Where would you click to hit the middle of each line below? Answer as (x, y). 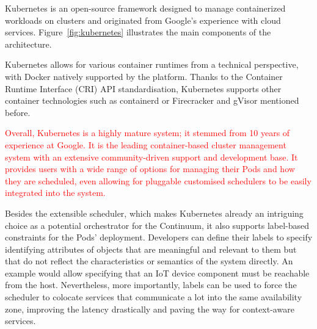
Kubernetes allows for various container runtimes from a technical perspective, (152, 64)
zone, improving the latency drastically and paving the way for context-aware (150, 309)
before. (18, 112)
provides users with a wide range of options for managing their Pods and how (150, 169)
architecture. (28, 44)
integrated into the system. (55, 193)
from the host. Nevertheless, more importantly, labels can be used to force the (151, 285)
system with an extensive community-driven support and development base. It (151, 157)
